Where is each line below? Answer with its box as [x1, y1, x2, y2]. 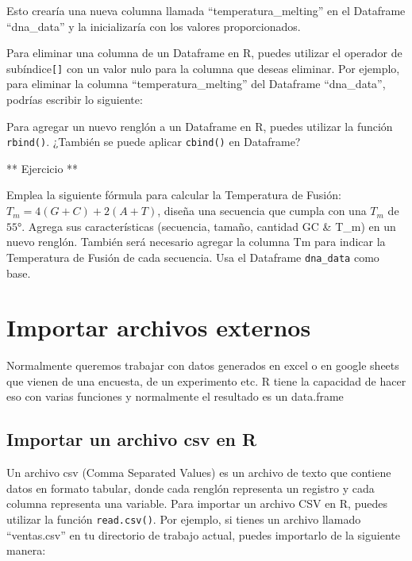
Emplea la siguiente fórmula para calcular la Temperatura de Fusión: [6, 186, 341, 203]
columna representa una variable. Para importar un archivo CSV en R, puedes [6, 495, 387, 512]
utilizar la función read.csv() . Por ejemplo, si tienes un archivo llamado [6, 510, 361, 527]
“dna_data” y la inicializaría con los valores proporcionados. [6, 17, 301, 34]
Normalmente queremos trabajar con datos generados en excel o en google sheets [6, 357, 399, 374]
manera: [6, 542, 46, 559]
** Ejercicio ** [6, 159, 79, 176]
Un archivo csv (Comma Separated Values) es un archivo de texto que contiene [6, 464, 391, 481]
